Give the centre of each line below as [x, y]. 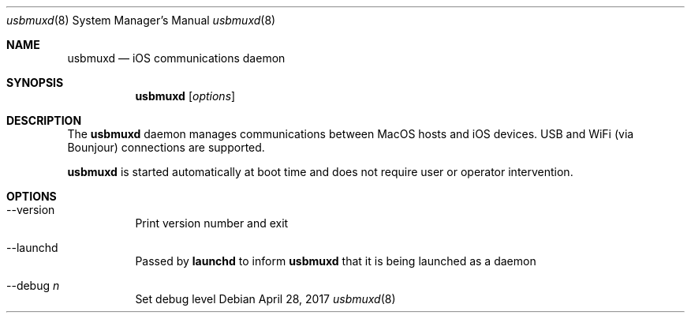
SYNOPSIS [35, 83]
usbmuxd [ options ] [185, 96]
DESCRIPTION [44, 120]
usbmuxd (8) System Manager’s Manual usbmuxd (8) [141, 20]
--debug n [33, 285]
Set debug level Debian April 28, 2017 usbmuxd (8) [265, 299]
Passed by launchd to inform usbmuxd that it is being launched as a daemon [336, 261]
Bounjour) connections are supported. [166, 147]
